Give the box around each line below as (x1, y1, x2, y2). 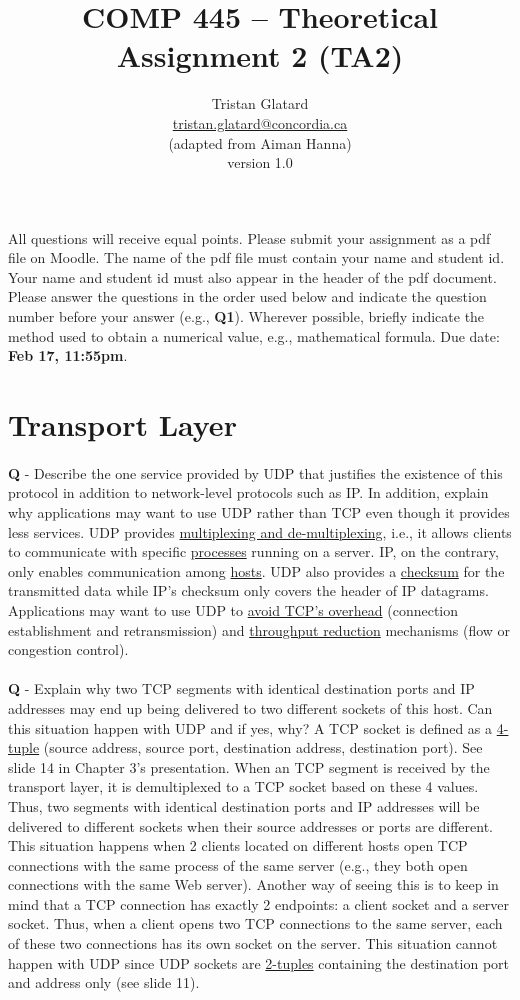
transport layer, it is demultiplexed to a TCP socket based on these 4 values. (8, 776, 479, 797)
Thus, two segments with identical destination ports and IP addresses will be (8, 795, 480, 816)
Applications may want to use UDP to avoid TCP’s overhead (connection (8, 599, 459, 620)
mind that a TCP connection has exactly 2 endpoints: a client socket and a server (8, 893, 510, 914)
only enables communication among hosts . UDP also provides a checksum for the (8, 560, 505, 581)
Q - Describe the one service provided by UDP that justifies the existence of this (8, 462, 503, 483)
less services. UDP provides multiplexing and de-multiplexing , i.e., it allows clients (8, 521, 512, 542)
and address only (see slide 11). (8, 972, 200, 993)
